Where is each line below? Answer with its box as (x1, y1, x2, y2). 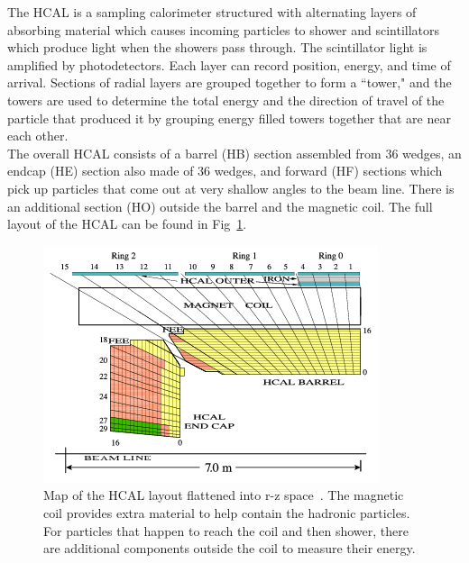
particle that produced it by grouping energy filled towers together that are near (7, 108, 451, 127)
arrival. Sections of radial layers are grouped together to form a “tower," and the (7, 73, 452, 92)
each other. (7, 126, 69, 145)
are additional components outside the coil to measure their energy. (43, 539, 416, 558)
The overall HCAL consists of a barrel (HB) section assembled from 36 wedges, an (7, 143, 462, 162)
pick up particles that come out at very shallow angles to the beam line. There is (7, 178, 455, 197)
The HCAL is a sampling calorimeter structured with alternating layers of (7, 3, 417, 21)
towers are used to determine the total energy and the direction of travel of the (7, 90, 445, 109)
